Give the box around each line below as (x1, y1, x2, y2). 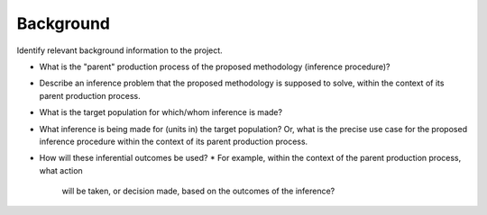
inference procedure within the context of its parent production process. (39, 136, 308, 147)
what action (39, 165, 83, 175)
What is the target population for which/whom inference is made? (39, 107, 283, 118)
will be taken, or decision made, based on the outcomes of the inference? (61, 185, 335, 197)
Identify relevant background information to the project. (16, 45, 223, 56)
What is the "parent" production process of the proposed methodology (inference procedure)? (39, 61, 391, 72)
